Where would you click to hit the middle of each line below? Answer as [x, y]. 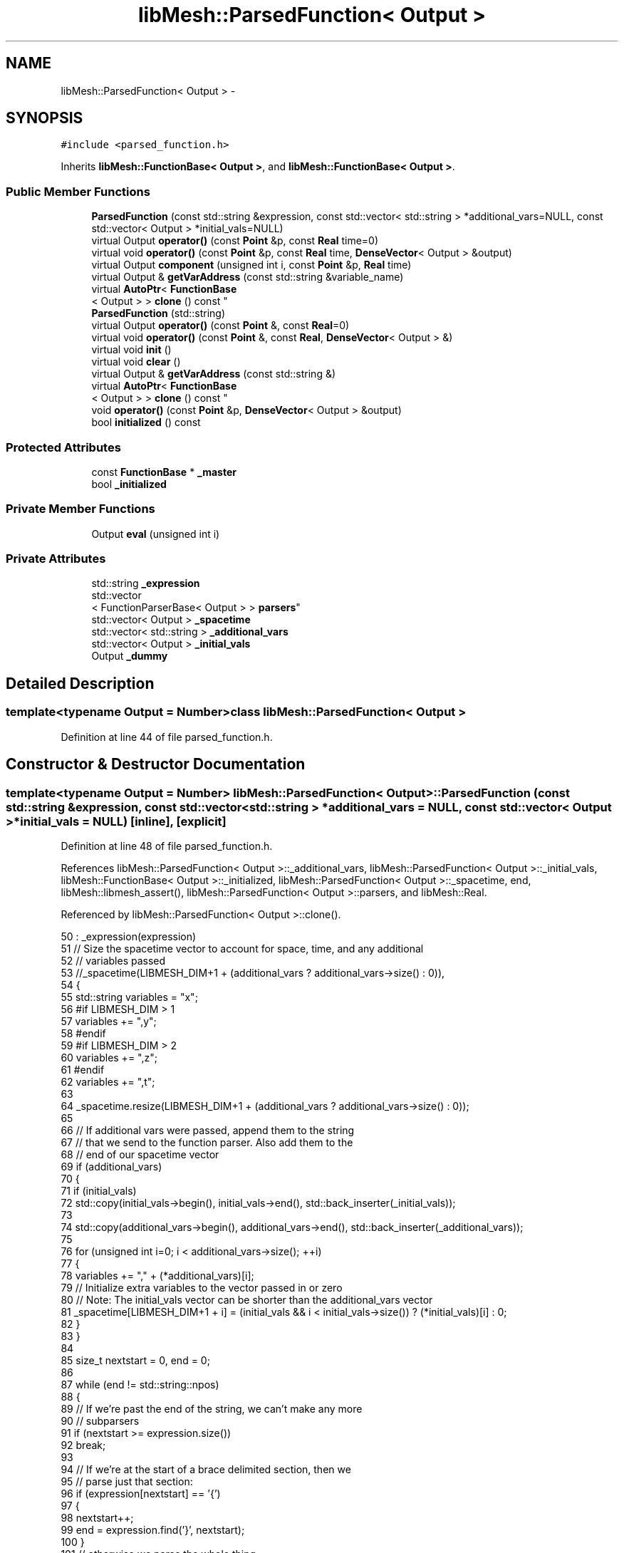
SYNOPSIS [45, 118]
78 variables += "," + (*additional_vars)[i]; [157, 1275]
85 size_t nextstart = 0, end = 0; [135, 1360]
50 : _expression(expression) [129, 936]
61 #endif [83, 1069]
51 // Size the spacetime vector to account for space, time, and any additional [242, 948]
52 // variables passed [113, 960]
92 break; [83, 1445]
